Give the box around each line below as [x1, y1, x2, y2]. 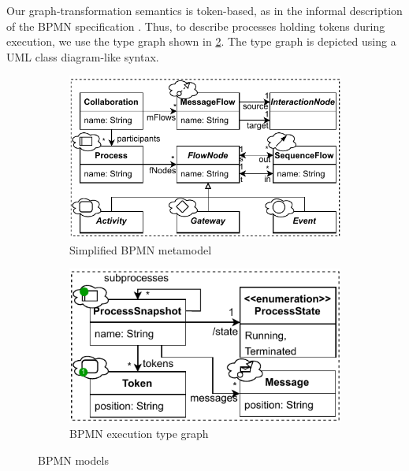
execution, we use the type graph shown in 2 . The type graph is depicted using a [6, 33, 396, 50]
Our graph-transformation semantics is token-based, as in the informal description [6, 2, 403, 18]
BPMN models [38, 451, 109, 468]
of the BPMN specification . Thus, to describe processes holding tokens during [6, 17, 385, 34]
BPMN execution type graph [69, 425, 209, 442]
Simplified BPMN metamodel [69, 241, 212, 258]
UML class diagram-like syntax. [6, 48, 159, 65]
